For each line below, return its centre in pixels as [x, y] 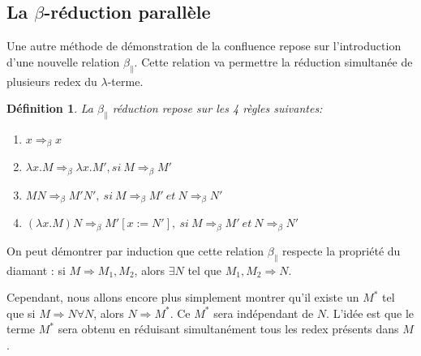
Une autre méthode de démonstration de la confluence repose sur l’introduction [204, 46]
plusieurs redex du [52, 81]
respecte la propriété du [342, 250]
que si [21, 313]
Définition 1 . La [50, 108]
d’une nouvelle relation [63, 61]
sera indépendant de [264, 313]
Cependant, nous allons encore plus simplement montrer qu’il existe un [183, 297]
